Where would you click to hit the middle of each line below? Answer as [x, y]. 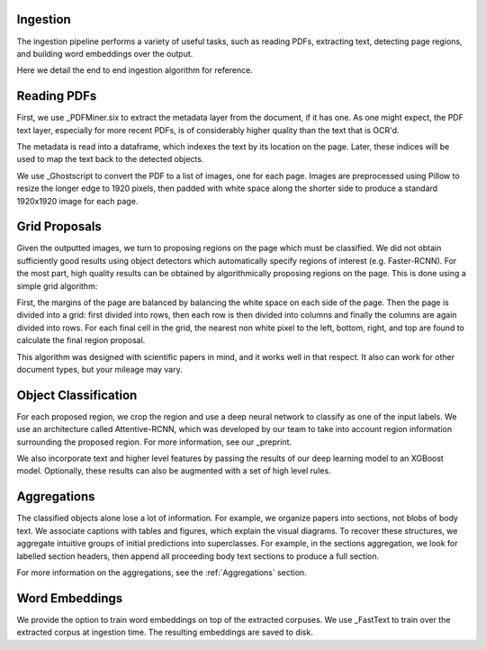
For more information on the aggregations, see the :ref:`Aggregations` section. [162, 572]
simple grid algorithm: [57, 286]
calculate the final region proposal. [81, 340]
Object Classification [77, 395]
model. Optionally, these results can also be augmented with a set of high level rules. [174, 471]
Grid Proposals [59, 226]
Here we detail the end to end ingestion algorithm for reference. [135, 70]
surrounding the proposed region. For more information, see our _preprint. [154, 442]
